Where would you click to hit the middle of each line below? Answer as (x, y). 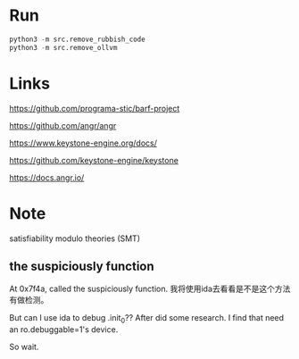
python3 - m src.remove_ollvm (63, 47)
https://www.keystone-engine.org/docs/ (83, 143)
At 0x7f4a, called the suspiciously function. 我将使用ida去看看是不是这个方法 (150, 289)
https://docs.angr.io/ (47, 177)
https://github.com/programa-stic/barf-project (95, 108)
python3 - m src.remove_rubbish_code (77, 39)
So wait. (24, 347)
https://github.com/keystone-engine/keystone (94, 160)
